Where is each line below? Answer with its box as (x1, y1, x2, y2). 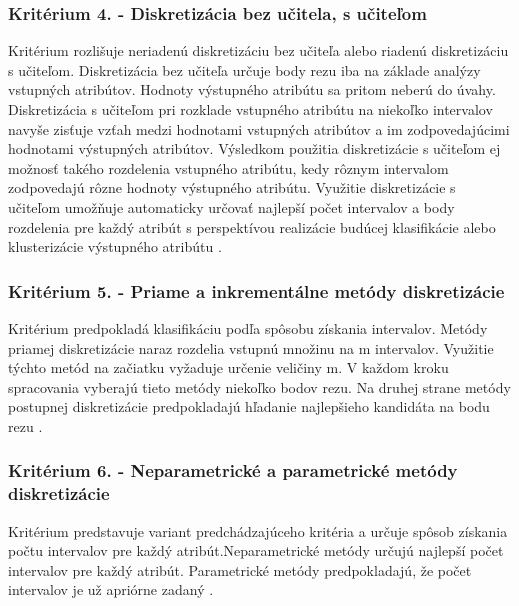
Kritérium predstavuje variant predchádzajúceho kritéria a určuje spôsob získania (8, 520, 508, 541)
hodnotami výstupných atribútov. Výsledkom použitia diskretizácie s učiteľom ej (8, 138, 501, 159)
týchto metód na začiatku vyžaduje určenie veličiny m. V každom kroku (8, 357, 449, 378)
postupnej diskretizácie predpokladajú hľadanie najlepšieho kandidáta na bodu (8, 396, 490, 417)
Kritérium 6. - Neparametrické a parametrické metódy (8, 458, 458, 483)
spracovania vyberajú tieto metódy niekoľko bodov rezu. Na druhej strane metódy (8, 376, 511, 397)
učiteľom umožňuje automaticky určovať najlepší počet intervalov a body (8, 196, 455, 217)
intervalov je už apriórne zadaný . (8, 579, 214, 600)
